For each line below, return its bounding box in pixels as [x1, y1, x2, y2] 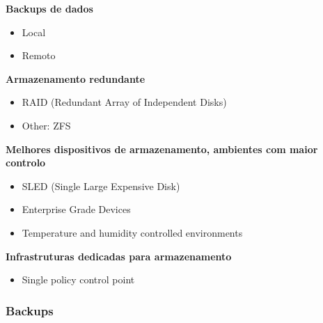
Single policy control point [22, 272, 135, 287]
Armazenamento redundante [6, 71, 145, 86]
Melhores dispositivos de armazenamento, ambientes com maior [6, 141, 318, 156]
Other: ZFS [22, 118, 71, 132]
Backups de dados [6, 1, 93, 15]
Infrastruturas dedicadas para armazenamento [6, 249, 232, 263]
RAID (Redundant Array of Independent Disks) [22, 95, 227, 109]
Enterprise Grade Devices [22, 202, 131, 216]
